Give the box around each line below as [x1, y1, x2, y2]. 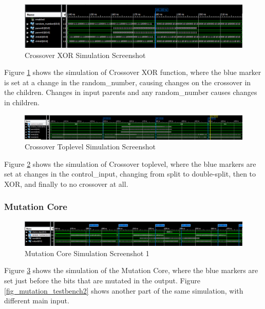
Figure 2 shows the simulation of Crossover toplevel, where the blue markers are [4, 158, 256, 169]
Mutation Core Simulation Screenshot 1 [25, 247, 149, 258]
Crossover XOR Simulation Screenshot [25, 49, 146, 60]
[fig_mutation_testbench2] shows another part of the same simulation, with [4, 285, 243, 296]
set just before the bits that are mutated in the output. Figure [4, 275, 201, 285]
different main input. [4, 295, 69, 306]
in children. [4, 96, 40, 107]
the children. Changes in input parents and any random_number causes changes [4, 87, 257, 98]
